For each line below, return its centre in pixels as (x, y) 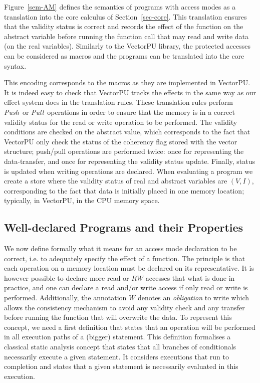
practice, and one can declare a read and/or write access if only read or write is (126, 288)
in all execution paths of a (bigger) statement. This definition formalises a (117, 337)
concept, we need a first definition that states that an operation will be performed (130, 327)
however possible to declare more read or (67, 277)
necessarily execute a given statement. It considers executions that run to (116, 356)
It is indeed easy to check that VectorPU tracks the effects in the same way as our (130, 92)
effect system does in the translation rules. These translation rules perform (118, 102)
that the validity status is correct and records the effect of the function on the (124, 26)
